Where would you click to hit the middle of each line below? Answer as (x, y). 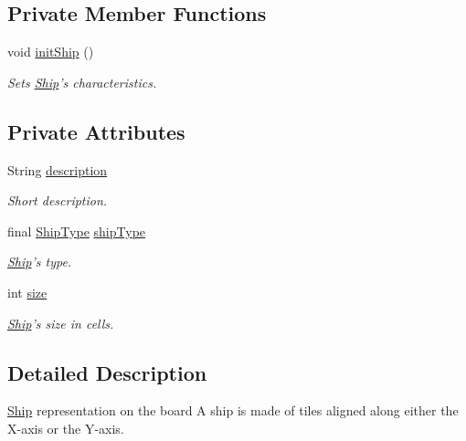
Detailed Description (107, 372)
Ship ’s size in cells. (61, 323)
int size (27, 292)
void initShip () (51, 52)
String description (58, 169)
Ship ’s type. (40, 262)
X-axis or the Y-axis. (66, 428)
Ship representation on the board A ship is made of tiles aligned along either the (233, 410)
